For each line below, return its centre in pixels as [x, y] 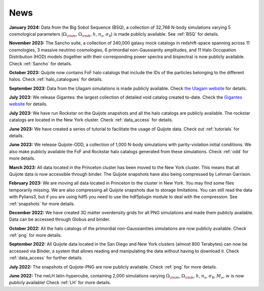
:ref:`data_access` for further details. [46, 258]
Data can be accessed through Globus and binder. [60, 219]
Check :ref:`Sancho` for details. [41, 63]
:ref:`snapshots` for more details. [42, 204]
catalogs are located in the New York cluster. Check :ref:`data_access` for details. [91, 120]
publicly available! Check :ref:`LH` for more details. [60, 283]
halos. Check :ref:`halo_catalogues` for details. [56, 79]
